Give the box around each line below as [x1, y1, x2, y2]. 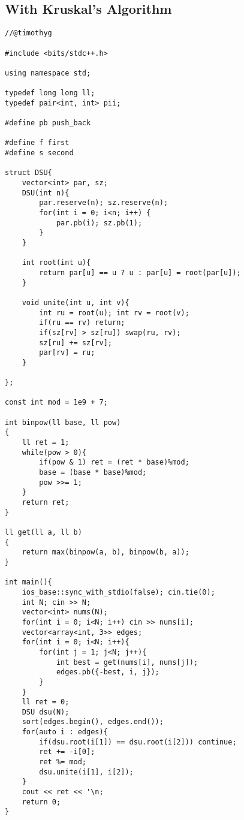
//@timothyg [5, 29, 52, 38]
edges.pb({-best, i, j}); [56, 668, 159, 677]
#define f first [5, 138, 70, 147]
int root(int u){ [22, 258, 91, 267]
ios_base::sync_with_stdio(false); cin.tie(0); [22, 587, 215, 596]
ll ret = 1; [22, 438, 70, 447]
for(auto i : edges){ [22, 728, 108, 737]
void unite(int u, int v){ [22, 298, 129, 307]
